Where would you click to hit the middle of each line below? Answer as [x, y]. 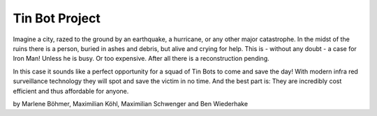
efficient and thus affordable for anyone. [71, 91]
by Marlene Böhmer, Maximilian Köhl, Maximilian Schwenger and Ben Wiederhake [130, 103]
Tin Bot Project [57, 18]
